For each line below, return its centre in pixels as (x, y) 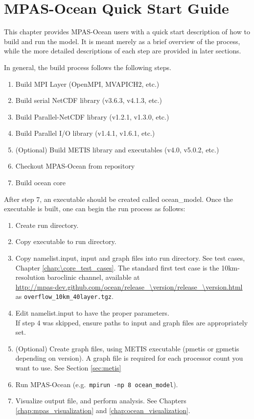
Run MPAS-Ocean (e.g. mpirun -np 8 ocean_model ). (97, 384)
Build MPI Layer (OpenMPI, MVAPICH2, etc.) (87, 84)
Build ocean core (40, 183)
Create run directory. (47, 225)
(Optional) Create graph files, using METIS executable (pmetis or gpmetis (127, 348)
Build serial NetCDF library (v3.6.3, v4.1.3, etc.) (89, 100)
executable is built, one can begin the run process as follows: (95, 209)
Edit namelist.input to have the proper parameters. (92, 313)
